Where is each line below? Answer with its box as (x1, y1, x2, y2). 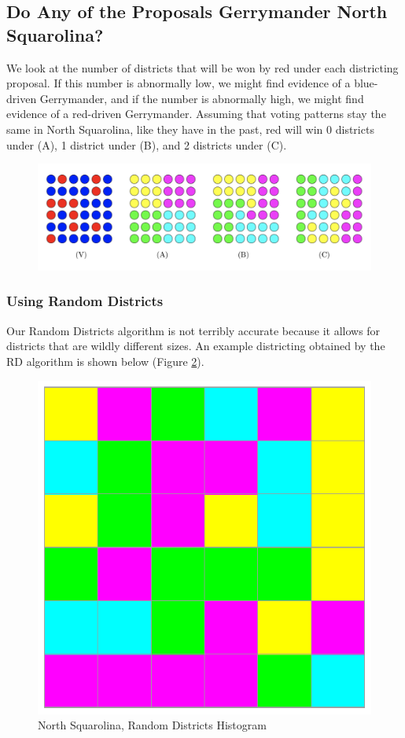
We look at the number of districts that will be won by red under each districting (6, 59, 399, 76)
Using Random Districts (6, 291, 164, 311)
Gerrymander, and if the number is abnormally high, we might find (39, 90, 364, 106)
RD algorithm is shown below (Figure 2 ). (6, 352, 204, 369)
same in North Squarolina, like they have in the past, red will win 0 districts (6, 120, 374, 137)
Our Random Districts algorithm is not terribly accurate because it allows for (6, 322, 381, 338)
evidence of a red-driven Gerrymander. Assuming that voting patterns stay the (6, 105, 386, 122)
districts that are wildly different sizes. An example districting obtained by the (6, 338, 385, 354)
